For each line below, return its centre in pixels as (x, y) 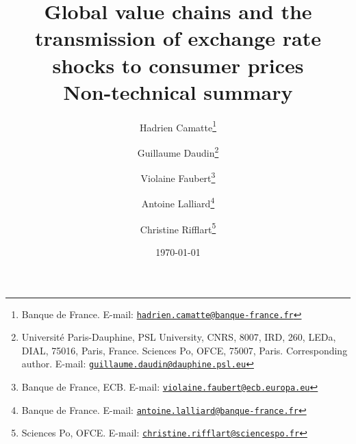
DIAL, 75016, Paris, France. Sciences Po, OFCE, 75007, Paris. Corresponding (185, 350)
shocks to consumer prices (178, 65)
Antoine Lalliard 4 (178, 203)
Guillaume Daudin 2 (178, 151)
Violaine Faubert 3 (178, 177)
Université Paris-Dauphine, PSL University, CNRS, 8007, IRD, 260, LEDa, (179, 337)
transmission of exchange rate (178, 38)
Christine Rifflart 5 (178, 228)
